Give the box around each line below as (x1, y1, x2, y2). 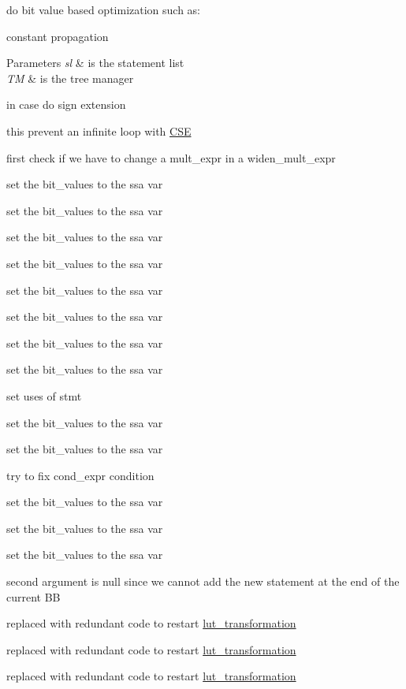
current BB (6, 588, 61, 605)
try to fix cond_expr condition (6, 467, 155, 483)
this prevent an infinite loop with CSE (6, 122, 192, 139)
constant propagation (6, 28, 109, 44)
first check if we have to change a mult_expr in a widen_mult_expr (6, 149, 336, 166)
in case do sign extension (6, 96, 126, 113)
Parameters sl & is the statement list (6, 54, 184, 71)
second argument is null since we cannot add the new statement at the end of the (6, 573, 400, 590)
